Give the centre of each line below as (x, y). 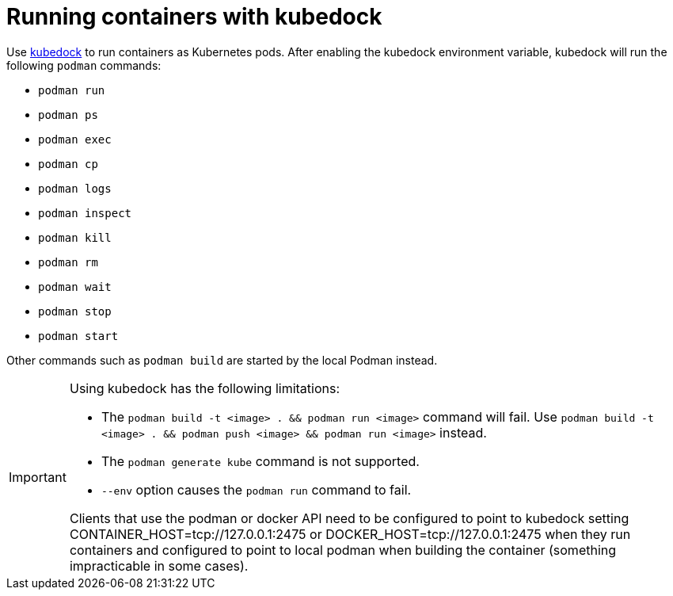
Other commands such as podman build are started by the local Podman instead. (222, 360)
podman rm (68, 262)
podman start (78, 336)
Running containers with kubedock (194, 17)
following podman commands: (84, 65)
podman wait (75, 287)
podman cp (68, 164)
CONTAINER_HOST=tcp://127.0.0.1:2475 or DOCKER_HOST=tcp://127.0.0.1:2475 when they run (350, 534)
